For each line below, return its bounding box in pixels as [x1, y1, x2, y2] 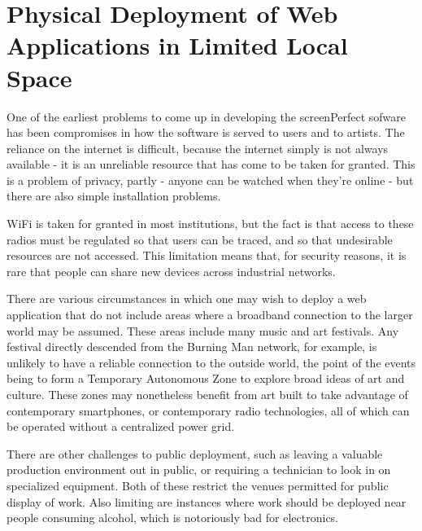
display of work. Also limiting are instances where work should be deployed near [7, 493, 407, 510]
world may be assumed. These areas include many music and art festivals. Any [7, 322, 399, 339]
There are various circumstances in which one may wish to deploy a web [7, 290, 367, 307]
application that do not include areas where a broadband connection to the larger [7, 306, 413, 323]
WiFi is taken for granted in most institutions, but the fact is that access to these [7, 215, 414, 232]
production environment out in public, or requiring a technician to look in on [7, 461, 391, 478]
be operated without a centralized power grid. [7, 418, 235, 435]
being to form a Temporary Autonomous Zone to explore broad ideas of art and [7, 370, 405, 387]
